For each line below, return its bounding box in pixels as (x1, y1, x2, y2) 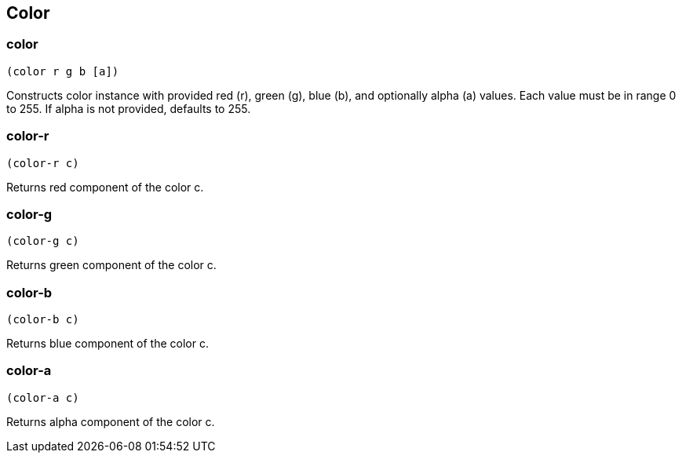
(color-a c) (6, 391, 79, 404)
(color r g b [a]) (6, 64, 119, 78)
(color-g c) (6, 235, 79, 248)
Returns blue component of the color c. (6, 337, 209, 351)
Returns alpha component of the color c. (6, 414, 215, 428)
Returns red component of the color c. (6, 180, 204, 194)
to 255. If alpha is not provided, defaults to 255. (6, 101, 251, 115)
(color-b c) (6, 313, 79, 326)
